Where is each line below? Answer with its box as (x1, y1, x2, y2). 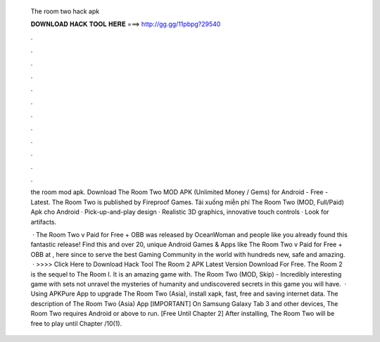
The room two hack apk (30, 7, 100, 15)
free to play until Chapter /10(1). (30, 319, 122, 327)
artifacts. (30, 217, 57, 226)
